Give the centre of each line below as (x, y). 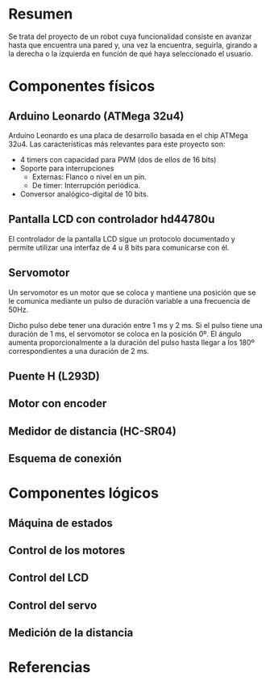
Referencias (50, 668)
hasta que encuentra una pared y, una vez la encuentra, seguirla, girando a (133, 44)
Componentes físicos (82, 86)
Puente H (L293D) (54, 376)
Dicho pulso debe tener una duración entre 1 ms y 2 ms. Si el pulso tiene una (135, 325)
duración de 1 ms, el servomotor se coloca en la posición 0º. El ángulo (125, 334)
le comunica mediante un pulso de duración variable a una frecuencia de (129, 301)
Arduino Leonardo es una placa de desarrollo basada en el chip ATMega (128, 135)
